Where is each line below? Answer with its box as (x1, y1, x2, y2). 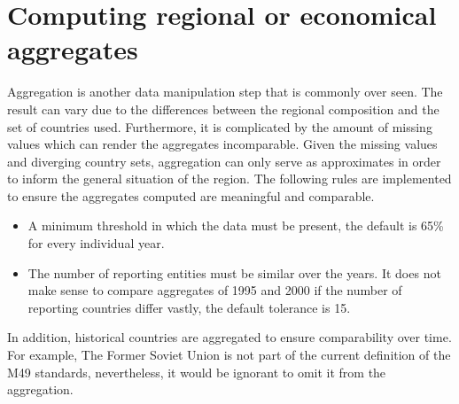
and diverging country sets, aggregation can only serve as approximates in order (7, 151, 441, 170)
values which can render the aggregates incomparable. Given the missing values (7, 135, 438, 153)
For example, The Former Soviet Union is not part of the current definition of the (7, 346, 451, 364)
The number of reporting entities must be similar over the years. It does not (27, 263, 441, 282)
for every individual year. (27, 234, 165, 252)
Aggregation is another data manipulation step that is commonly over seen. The (7, 82, 443, 101)
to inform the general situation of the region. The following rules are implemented (7, 169, 452, 188)
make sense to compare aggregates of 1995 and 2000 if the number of (27, 281, 402, 299)
